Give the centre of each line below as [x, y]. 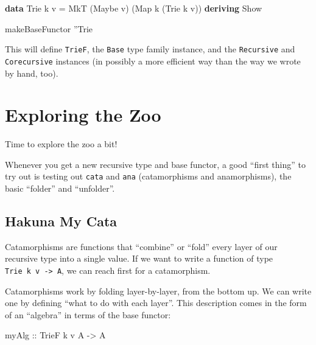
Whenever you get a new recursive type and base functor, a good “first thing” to [155, 164]
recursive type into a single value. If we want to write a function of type [139, 258]
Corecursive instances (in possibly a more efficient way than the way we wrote [153, 61]
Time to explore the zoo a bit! [61, 144]
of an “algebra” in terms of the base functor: [88, 314]
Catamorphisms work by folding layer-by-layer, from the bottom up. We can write [158, 291]
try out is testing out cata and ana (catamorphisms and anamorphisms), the [148, 176]
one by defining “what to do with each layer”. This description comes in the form [156, 303]
